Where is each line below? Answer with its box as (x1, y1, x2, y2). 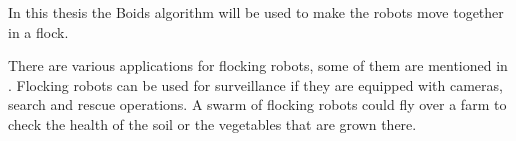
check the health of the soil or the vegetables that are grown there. (8, 113, 417, 134)
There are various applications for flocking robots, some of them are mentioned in (8, 55, 508, 76)
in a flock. (8, 21, 69, 42)
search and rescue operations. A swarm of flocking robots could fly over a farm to (8, 94, 507, 115)
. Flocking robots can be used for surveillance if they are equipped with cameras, (8, 74, 503, 95)
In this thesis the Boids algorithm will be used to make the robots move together (8, 2, 504, 22)
